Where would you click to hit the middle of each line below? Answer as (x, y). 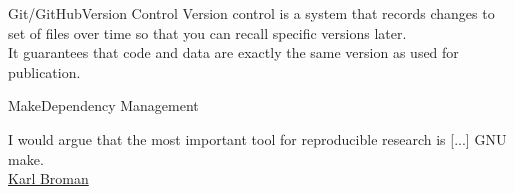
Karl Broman (48, 178)
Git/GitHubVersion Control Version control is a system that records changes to (251, 13)
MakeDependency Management (103, 105)
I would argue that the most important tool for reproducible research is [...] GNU (257, 138)
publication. (44, 71)
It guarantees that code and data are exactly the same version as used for (233, 52)
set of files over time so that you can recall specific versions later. (207, 32)
